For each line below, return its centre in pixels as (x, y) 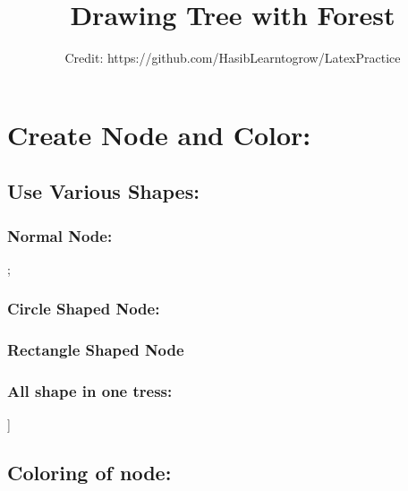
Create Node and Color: (159, 134)
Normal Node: (60, 235)
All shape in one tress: (90, 391)
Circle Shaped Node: (84, 309)
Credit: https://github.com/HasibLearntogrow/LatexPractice (233, 58)
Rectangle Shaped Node (96, 350)
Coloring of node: (89, 473)
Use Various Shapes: (103, 191)
